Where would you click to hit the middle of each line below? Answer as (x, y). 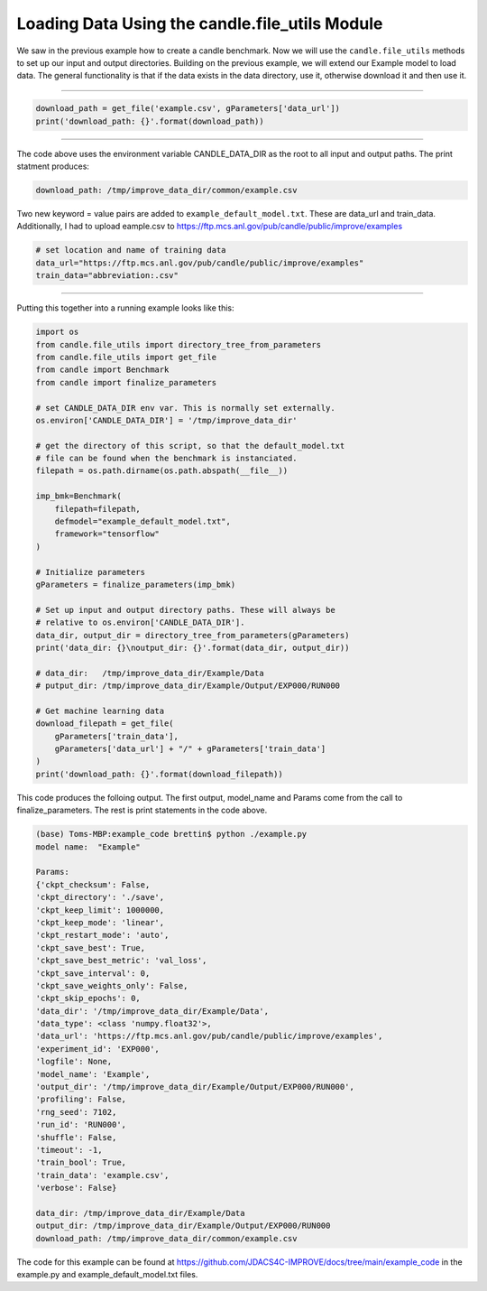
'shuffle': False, (76, 1137)
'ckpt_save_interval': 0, (93, 973)
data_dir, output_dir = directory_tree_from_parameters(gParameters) (193, 635)
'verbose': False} (76, 1188)
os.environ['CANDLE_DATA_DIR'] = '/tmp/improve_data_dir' (166, 420)
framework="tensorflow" (107, 534)
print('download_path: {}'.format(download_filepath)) (159, 774)
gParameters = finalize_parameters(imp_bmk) (136, 584)
